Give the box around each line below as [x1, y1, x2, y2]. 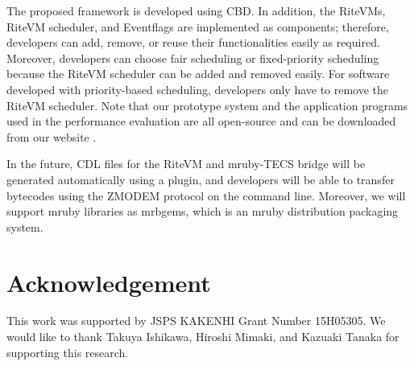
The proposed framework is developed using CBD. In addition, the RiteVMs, [6, 2, 386, 19]
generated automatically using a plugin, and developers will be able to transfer [6, 171, 395, 187]
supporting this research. [6, 343, 129, 360]
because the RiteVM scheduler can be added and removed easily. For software [6, 65, 390, 82]
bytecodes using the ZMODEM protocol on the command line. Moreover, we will [6, 187, 406, 204]
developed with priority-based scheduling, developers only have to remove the [6, 80, 389, 97]
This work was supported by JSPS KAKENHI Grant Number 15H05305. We [6, 312, 386, 329]
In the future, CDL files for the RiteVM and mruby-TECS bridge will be [6, 155, 366, 172]
